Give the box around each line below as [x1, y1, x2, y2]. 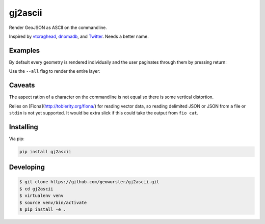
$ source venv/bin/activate [19, 199, 87, 205]
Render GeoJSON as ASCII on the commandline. [9, 25, 107, 30]
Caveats [9, 81, 35, 89]
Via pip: [9, 136, 25, 141]
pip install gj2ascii [19, 149, 72, 154]
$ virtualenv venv [19, 193, 64, 198]
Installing [9, 123, 39, 131]
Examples [9, 46, 40, 55]
